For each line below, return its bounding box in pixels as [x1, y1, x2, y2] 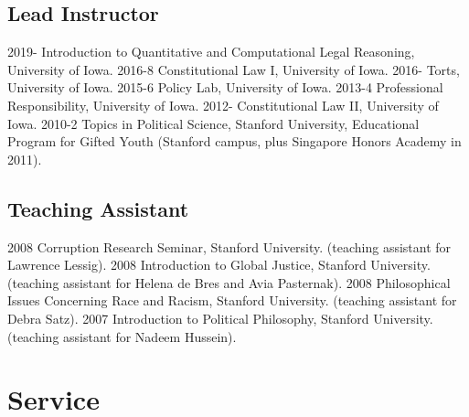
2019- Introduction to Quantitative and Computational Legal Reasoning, [7, 42, 415, 61]
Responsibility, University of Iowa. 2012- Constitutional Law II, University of [7, 95, 439, 114]
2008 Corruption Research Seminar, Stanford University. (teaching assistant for [7, 237, 452, 256]
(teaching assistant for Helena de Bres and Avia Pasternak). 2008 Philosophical [7, 273, 451, 292]
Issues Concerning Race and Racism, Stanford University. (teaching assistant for [7, 291, 457, 310]
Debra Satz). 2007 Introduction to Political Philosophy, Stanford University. [7, 308, 433, 327]
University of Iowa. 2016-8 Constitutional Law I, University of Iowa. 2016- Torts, [7, 59, 460, 79]
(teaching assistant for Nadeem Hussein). [7, 326, 237, 346]
